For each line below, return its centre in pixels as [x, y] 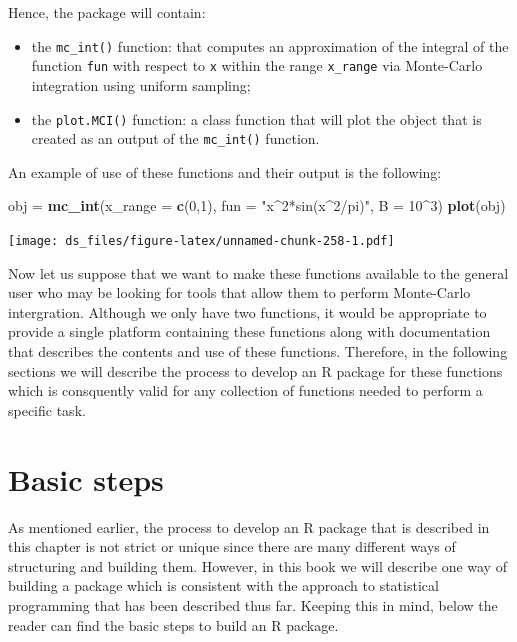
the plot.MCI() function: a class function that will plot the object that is [256, 118]
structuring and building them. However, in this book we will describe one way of [257, 565]
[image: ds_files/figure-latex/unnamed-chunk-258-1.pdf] [201, 241]
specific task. [47, 409]
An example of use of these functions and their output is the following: [225, 171]
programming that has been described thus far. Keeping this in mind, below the [253, 604]
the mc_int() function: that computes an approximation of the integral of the [270, 45]
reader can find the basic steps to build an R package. [173, 624]
